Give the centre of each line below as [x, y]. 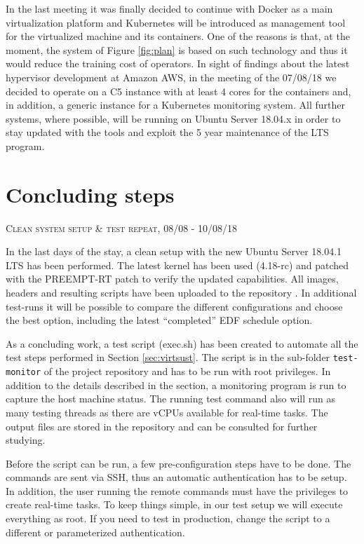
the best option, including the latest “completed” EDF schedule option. [159, 320]
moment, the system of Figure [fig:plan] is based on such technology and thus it [177, 49]
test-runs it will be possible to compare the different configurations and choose [174, 306]
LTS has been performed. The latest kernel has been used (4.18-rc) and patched [177, 265]
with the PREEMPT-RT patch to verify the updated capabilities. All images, [172, 279]
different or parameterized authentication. [95, 532]
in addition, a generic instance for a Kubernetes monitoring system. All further [175, 105]
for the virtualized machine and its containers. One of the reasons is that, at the [178, 36]
